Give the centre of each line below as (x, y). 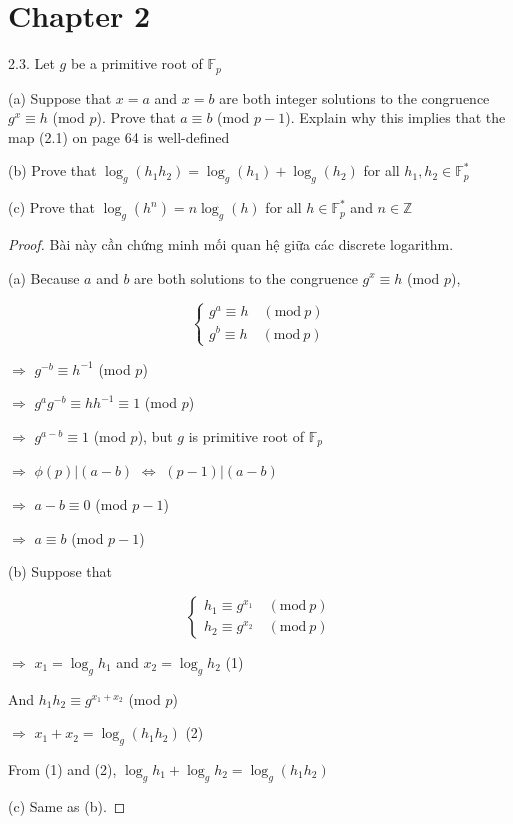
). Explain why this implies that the (395, 117)
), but (155, 435)
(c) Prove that (51, 207)
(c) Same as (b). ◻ (67, 805)
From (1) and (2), (62, 769)
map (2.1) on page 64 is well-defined (119, 136)
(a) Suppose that (60, 97)
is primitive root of (246, 435)
